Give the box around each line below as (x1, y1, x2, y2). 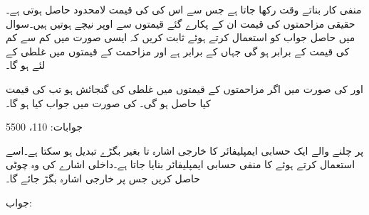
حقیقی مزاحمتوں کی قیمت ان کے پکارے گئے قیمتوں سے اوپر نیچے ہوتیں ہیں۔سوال (6, 16, 355, 31)
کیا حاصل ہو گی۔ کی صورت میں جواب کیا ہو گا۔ (6, 95, 211, 110)
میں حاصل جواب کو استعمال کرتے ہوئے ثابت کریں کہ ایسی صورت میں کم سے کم (6, 30, 355, 45)
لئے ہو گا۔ (6, 57, 46, 72)
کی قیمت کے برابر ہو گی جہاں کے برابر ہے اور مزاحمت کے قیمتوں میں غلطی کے (6, 43, 350, 58)
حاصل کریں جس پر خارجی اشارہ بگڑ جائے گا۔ (6, 170, 201, 185)
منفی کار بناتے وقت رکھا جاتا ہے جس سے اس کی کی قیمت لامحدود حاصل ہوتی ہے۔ (6, 2, 362, 16)
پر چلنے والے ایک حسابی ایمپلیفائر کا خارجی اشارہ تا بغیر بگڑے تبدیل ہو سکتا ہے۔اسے (6, 143, 364, 158)
